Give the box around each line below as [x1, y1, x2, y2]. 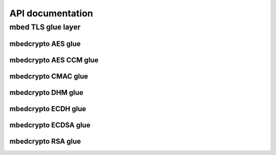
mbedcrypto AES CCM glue [9, 56, 99, 64]
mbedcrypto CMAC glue [9, 72, 88, 81]
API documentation [9, 8, 94, 19]
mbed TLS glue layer [9, 22, 81, 32]
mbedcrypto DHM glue [9, 88, 84, 97]
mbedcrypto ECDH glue [9, 105, 86, 113]
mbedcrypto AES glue [9, 39, 81, 48]
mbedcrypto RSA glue [9, 137, 81, 145]
